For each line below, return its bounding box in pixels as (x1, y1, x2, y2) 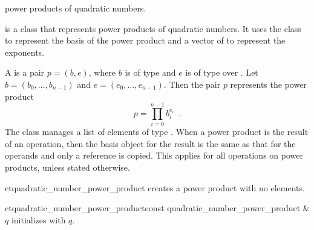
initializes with (11, 213, 66, 226)
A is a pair (5, 66, 45, 79)
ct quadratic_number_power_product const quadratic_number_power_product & (5, 202, 310, 214)
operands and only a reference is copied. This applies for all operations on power (5, 149, 303, 162)
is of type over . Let (185, 66, 258, 79)
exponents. (5, 45, 45, 58)
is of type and (125, 66, 176, 79)
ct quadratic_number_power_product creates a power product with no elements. (5, 181, 305, 194)
